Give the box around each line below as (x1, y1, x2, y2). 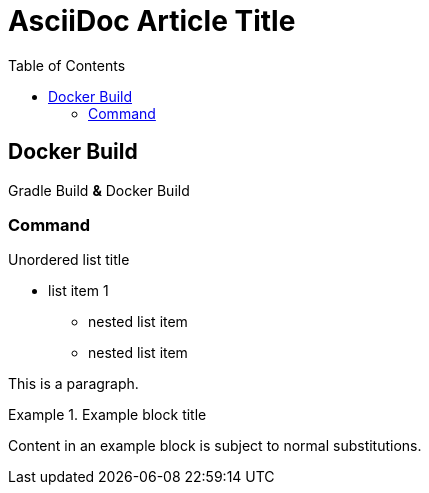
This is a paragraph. (8, 375, 139, 393)
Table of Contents (8, 56, 126, 74)
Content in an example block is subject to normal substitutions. (8, 437, 422, 455)
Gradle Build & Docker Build (8, 181, 190, 199)
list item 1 (48, 282, 109, 300)
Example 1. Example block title (8, 406, 207, 424)
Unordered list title (8, 251, 130, 269)
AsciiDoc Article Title (8, 4, 296, 38)
